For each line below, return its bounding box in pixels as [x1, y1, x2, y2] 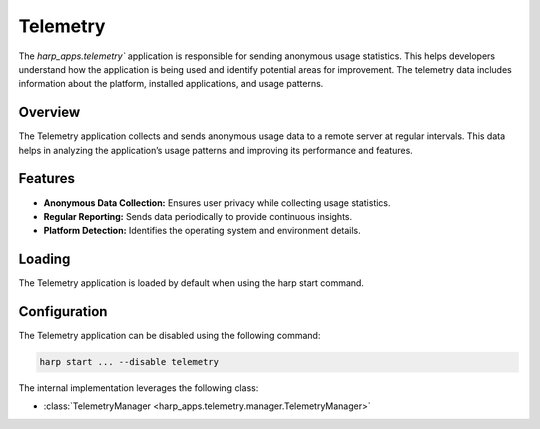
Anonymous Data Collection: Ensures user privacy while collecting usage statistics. [43, 196, 391, 209]
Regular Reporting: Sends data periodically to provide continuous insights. [43, 210, 353, 222]
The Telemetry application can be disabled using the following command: [18, 330, 321, 342]
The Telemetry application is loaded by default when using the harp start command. [18, 277, 365, 289]
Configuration [18, 303, 108, 320]
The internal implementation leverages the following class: [18, 382, 259, 394]
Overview [18, 104, 81, 121]
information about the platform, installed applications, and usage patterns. [18, 78, 324, 90]
